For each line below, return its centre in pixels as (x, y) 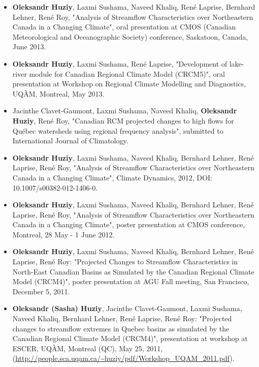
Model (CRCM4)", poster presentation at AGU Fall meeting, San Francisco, (131, 281)
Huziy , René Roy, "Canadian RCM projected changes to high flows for (123, 120)
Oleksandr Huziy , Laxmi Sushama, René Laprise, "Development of (120, 63)
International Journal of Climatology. (70, 141)
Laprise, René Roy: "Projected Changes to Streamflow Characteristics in (125, 262)
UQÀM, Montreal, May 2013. (58, 93)
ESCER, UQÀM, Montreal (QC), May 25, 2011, (88, 348)
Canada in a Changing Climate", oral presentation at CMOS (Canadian (124, 27)
